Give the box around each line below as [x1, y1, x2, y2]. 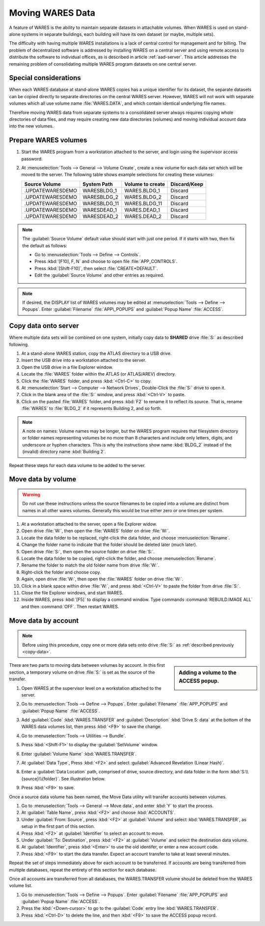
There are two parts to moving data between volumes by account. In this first [9, 662, 165, 668]
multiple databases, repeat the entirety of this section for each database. [9, 867, 157, 872]
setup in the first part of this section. [21, 823, 95, 829]
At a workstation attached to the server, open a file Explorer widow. [21, 521, 157, 527]
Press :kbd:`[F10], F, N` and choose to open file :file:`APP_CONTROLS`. [34, 258, 178, 265]
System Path [82, 181, 113, 188]
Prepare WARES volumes [9, 136, 87, 144]
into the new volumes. [9, 123, 54, 129]
